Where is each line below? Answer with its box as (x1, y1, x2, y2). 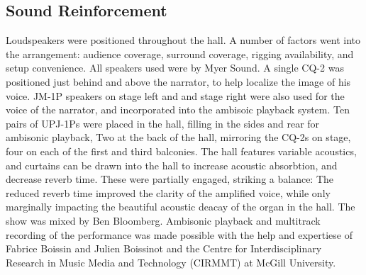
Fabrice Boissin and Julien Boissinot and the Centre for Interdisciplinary (6, 241, 322, 256)
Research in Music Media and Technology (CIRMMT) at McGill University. (6, 254, 336, 269)
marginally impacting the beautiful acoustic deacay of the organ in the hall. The (6, 199, 355, 214)
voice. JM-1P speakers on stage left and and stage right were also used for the (6, 88, 345, 103)
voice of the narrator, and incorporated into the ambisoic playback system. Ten (6, 102, 350, 117)
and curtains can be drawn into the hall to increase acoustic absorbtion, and (6, 157, 338, 172)
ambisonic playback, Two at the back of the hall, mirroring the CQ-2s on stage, (6, 130, 351, 145)
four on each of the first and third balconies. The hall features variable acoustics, (6, 143, 357, 158)
